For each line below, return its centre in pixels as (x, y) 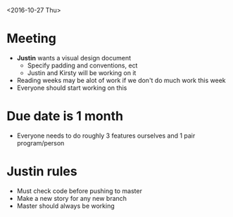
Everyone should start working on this (72, 88)
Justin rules (42, 172)
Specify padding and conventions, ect (82, 65)
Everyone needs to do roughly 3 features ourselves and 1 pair (106, 136)
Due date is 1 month (65, 116)
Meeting (32, 39)
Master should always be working (66, 206)
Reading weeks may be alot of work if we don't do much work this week (121, 80)
